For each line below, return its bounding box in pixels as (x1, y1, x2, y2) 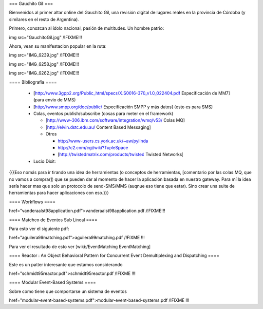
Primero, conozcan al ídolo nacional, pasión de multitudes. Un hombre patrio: (9, 25, 164, 31)
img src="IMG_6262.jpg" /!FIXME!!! (9, 70, 80, 76)
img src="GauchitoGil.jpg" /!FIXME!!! (9, 34, 82, 40)
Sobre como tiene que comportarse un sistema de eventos (9, 288, 127, 294)
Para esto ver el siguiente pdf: (9, 226, 70, 232)
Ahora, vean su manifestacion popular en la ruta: (9, 43, 107, 49)
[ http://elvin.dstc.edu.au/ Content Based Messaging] (45, 124, 151, 130)
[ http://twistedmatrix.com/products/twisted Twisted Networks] (57, 152, 184, 157)
